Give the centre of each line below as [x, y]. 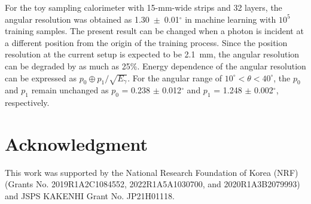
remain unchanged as [70, 90]
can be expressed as [41, 77]
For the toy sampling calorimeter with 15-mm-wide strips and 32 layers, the [144, 7]
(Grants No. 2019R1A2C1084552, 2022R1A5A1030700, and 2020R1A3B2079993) [153, 184]
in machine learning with [231, 19]
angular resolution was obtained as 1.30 [77, 19]
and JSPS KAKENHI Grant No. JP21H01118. [90, 196]
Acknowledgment [76, 143]
